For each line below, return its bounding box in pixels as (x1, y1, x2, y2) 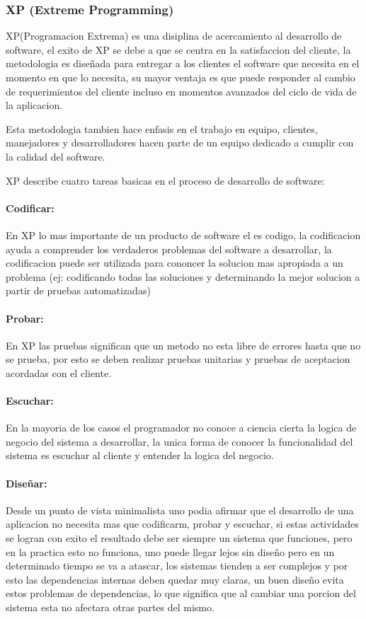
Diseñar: (6, 475, 47, 490)
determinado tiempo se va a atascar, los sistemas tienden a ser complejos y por (6, 558, 348, 573)
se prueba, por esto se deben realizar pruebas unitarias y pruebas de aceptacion (6, 352, 350, 366)
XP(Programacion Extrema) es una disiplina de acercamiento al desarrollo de (6, 28, 342, 43)
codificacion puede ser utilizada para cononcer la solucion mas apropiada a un (6, 255, 343, 270)
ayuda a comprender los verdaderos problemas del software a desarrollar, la (6, 241, 332, 256)
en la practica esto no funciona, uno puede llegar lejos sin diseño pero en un (6, 544, 335, 559)
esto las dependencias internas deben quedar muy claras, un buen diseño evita (6, 572, 344, 586)
